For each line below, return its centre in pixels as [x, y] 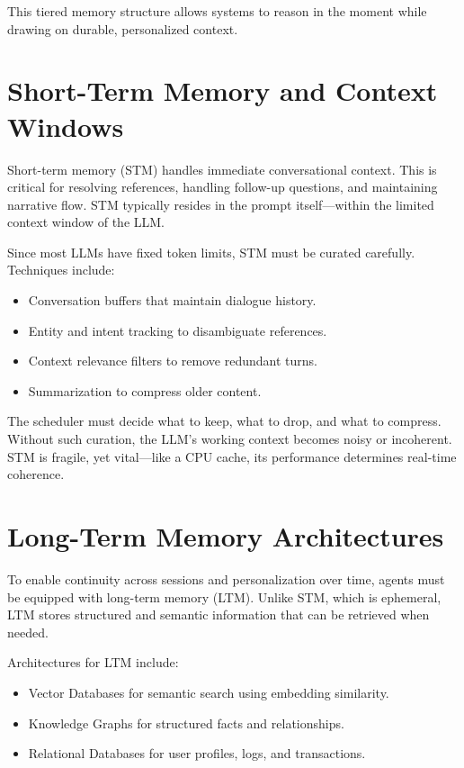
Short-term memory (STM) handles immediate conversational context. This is [222, 169]
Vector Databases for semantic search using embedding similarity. [209, 692]
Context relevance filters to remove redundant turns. [173, 361]
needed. [28, 632]
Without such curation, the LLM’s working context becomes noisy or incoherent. [230, 439]
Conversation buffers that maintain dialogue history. [172, 300]
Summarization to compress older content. [145, 390]
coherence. [36, 474]
